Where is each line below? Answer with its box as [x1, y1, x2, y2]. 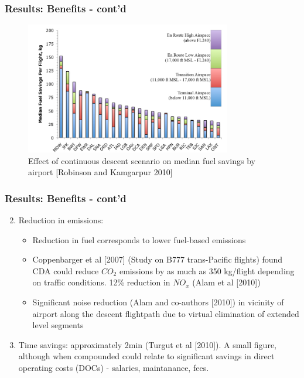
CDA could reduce [32, 264, 99, 277]
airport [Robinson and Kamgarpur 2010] [28, 166, 173, 178]
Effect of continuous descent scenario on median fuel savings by [28, 154, 255, 166]
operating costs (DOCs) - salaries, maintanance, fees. [18, 361, 209, 373]
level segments [32, 319, 84, 331]
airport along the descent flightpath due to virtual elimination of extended [32, 307, 299, 319]
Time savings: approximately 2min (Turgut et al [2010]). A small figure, [18, 338, 276, 350]
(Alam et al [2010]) [192, 276, 261, 288]
